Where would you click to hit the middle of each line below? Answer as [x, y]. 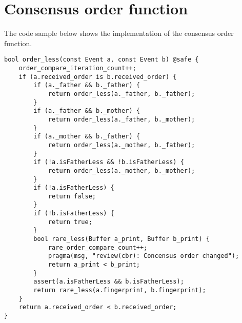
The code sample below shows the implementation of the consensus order [119, 33]
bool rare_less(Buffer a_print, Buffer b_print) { [122, 239]
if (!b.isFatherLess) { [74, 214]
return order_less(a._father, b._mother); [122, 119]
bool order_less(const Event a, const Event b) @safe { [102, 60]
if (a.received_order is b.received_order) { [98, 77]
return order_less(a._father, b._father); [122, 94]
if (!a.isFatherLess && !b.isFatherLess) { [109, 162]
